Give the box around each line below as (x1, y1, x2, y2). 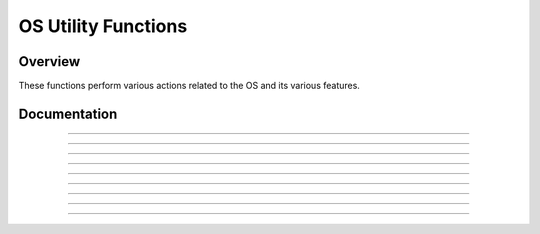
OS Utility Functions (18, 15, 188, 37)
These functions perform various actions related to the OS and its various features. (18, 80, 360, 92)
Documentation (18, 105, 118, 122)
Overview (18, 53, 81, 70)
